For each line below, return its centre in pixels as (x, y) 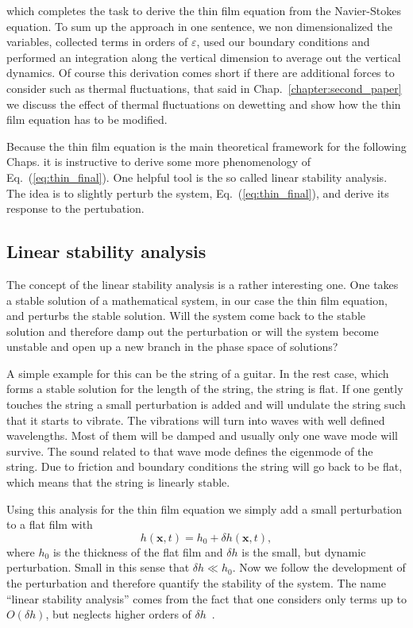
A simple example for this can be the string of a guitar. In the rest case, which (198, 373)
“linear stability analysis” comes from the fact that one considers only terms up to (206, 598)
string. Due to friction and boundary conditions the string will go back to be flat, (205, 466)
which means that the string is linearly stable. (118, 482)
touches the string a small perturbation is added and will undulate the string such (206, 405)
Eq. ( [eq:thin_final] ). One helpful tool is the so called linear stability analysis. (197, 177)
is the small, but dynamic (304, 551)
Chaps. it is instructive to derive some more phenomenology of (159, 162)
